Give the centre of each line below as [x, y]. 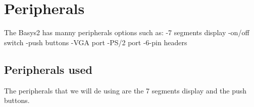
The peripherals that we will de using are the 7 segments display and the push [125, 90]
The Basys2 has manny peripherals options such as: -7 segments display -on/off [127, 32]
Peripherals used [48, 69]
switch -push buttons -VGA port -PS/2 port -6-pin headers [96, 42]
